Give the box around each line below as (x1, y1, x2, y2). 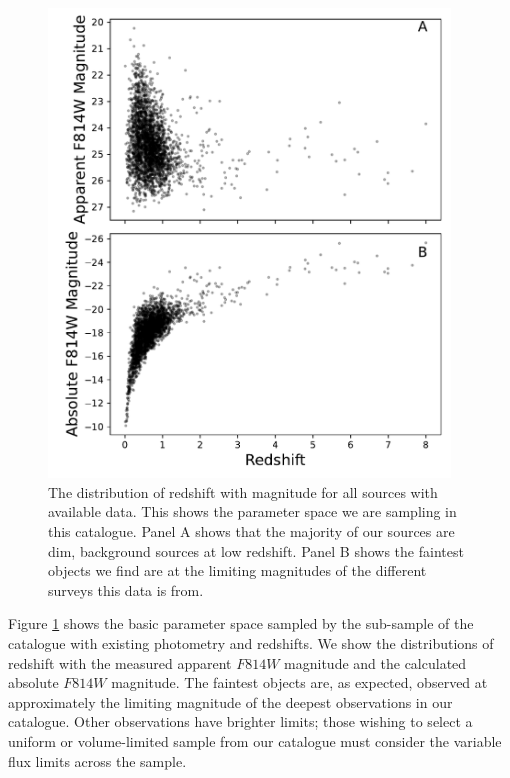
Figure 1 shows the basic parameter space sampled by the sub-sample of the (8, 613, 474, 634)
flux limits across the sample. (8, 750, 187, 771)
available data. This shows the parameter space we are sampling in (48, 501, 457, 522)
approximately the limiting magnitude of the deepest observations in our (8, 691, 453, 712)
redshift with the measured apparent (8, 652, 232, 673)
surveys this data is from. (48, 579, 204, 600)
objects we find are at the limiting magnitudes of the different (48, 560, 427, 581)
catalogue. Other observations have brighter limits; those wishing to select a (8, 711, 473, 732)
